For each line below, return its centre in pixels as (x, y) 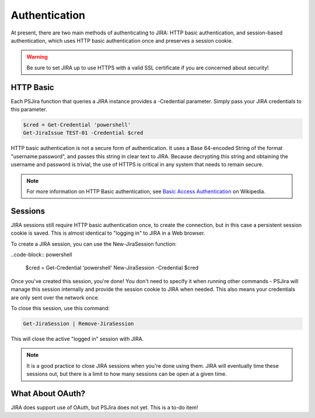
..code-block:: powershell (41, 255)
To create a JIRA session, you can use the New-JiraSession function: (94, 244)
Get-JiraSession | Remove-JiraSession (78, 323)
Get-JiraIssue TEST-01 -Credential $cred (83, 133)
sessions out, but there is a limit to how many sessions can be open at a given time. (127, 374)
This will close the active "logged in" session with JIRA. (77, 339)
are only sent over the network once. (55, 297)
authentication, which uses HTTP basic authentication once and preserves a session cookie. (122, 40)
